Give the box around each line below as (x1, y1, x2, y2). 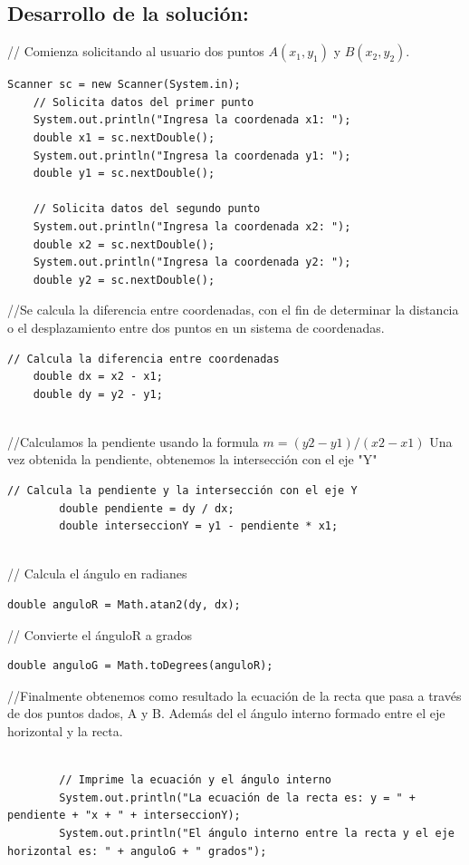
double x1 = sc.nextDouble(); (33, 131, 215, 144)
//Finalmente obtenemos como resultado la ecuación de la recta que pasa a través (7, 685, 462, 705)
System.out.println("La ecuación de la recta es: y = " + (59, 791, 416, 804)
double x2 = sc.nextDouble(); (33, 238, 215, 251)
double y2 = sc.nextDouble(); (33, 273, 215, 287)
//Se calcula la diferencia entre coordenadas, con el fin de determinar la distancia (7, 300, 459, 319)
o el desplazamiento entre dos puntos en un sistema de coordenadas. (7, 317, 385, 336)
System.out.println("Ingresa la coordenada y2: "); (33, 256, 351, 269)
